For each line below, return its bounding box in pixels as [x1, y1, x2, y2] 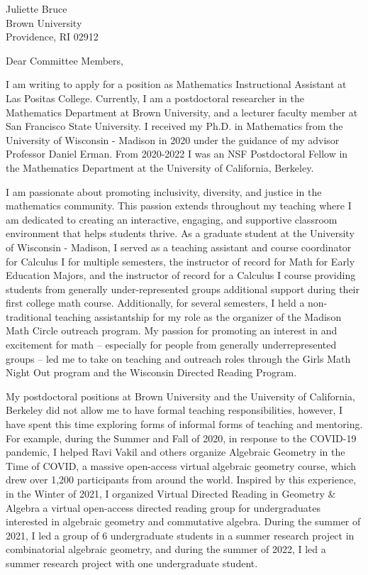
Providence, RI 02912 [6, 29, 99, 44]
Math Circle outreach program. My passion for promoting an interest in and [6, 323, 338, 338]
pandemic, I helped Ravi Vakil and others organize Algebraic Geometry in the [6, 444, 345, 459]
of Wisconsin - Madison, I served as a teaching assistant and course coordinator [6, 239, 352, 254]
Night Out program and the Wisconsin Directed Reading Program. [6, 365, 297, 380]
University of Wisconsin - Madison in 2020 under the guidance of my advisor [6, 132, 340, 147]
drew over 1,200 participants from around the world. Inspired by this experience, [6, 472, 357, 487]
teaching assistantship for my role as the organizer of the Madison [55, 309, 342, 324]
